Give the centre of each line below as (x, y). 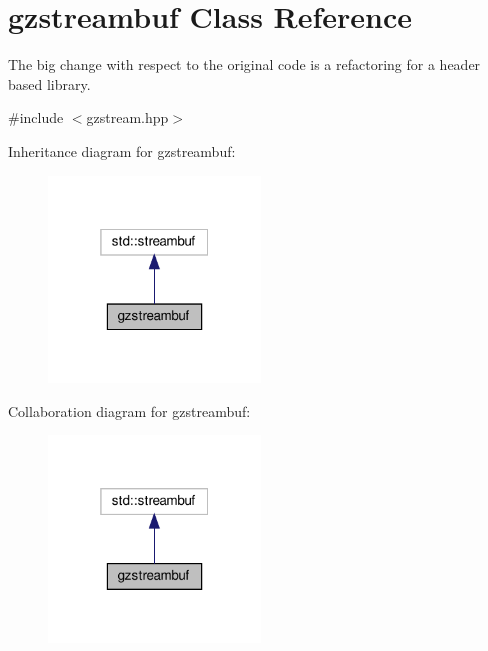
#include (36, 117)
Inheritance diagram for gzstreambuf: (122, 150)
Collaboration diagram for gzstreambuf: (129, 410)
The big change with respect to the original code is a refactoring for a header (244, 64)
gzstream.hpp (127, 117)
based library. (49, 83)
